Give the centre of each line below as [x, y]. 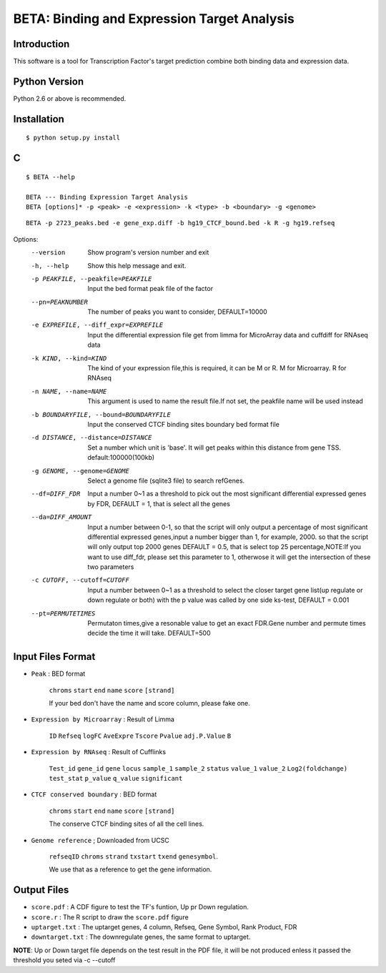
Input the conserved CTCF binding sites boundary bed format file [184, 424]
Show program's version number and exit [148, 252]
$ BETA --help [50, 177]
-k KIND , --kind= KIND [69, 358]
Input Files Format [54, 657]
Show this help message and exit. [137, 265]
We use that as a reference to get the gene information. [130, 869]
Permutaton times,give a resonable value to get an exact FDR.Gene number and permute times [227, 623]
